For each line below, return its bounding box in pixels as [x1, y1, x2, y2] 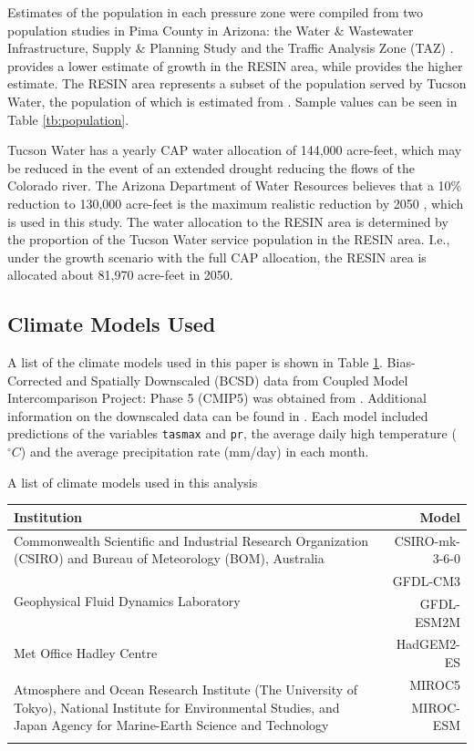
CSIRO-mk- [394, 530, 460, 550]
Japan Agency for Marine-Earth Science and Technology [14, 715, 329, 735]
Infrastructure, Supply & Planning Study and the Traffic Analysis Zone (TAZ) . [7, 38, 454, 57]
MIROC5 [409, 674, 460, 694]
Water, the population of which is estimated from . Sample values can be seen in [7, 91, 458, 110]
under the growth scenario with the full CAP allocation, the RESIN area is [7, 247, 427, 266]
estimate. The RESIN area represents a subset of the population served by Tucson [7, 74, 467, 93]
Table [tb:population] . [7, 109, 129, 129]
